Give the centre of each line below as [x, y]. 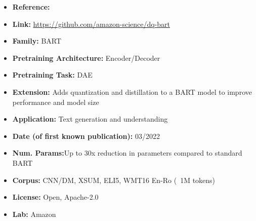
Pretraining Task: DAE [52, 75]
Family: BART [37, 41]
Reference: [31, 7]
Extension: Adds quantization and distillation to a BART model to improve [132, 91]
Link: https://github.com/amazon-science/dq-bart [91, 24]
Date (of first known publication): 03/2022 [86, 136]
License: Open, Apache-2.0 [55, 197]
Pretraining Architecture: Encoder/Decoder [86, 58]
